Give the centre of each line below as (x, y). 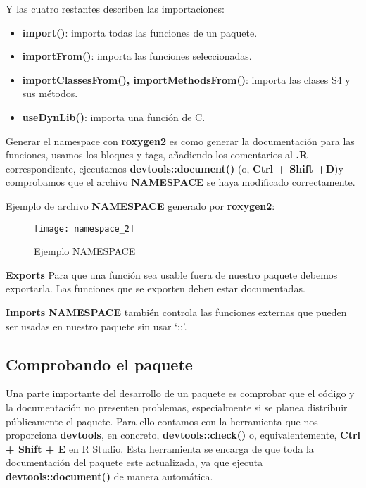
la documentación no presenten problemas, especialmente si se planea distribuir (177, 407)
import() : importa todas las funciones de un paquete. (140, 32)
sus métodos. (50, 93)
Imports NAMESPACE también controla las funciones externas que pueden (176, 312)
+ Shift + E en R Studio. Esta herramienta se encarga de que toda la (160, 448)
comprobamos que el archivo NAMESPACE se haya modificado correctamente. (181, 182)
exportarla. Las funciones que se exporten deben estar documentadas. (156, 288)
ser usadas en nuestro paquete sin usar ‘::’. (96, 326)
